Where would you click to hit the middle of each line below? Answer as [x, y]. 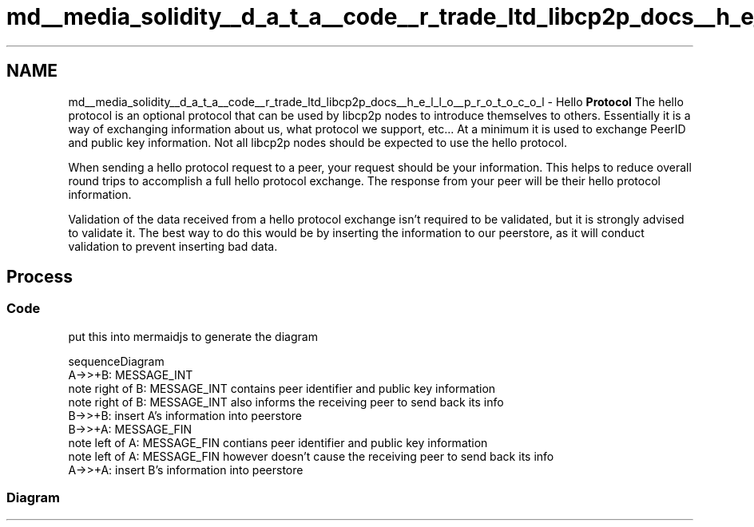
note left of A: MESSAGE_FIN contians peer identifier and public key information [278, 442]
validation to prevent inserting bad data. [173, 246]
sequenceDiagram [116, 361]
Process [40, 277]
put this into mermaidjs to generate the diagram [193, 336]
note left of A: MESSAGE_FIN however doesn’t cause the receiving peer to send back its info [311, 456]
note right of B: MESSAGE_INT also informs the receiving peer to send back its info [286, 402]
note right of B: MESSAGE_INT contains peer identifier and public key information [282, 388]
